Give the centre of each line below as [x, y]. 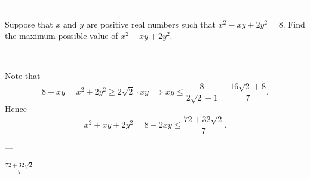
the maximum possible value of [62, 36]
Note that [23, 76]
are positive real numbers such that [151, 24]
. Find [294, 24]
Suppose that [29, 24]
